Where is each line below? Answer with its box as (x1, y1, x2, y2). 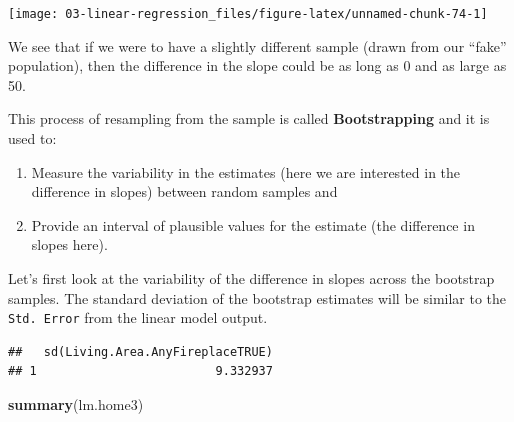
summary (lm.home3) (8, 394, 144, 415)
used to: (8, 128, 57, 149)
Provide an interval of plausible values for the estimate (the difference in (31, 214, 475, 235)
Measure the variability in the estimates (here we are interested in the (31, 161, 461, 182)
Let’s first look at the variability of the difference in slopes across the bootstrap (8, 268, 495, 288)
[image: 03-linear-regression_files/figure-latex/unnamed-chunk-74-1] (8, 7, 488, 21)
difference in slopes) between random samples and (31, 181, 338, 202)
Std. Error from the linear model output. (8, 307, 268, 328)
